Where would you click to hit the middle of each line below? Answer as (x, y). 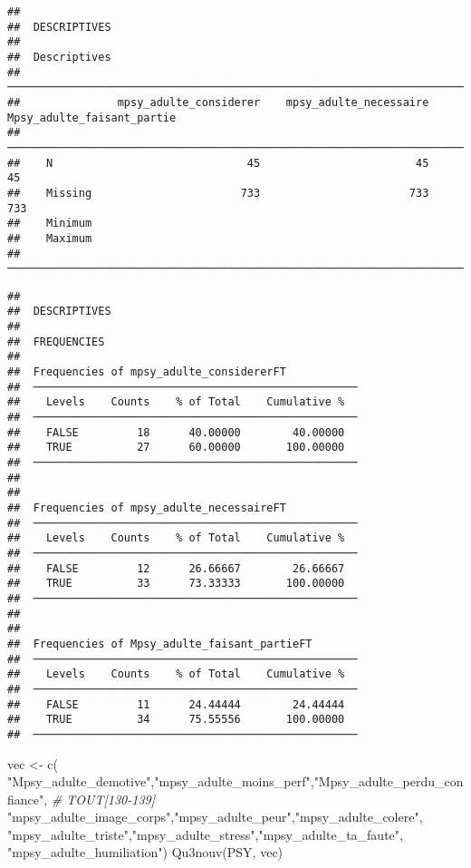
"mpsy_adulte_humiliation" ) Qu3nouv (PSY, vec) (145, 852)
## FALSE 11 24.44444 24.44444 (176, 704)
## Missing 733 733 (218, 193)
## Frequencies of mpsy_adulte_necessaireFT (147, 508)
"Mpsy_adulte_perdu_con (389, 781)
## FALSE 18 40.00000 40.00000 (176, 432)
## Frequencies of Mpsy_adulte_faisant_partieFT (160, 644)
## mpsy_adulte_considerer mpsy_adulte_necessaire (218, 102)
